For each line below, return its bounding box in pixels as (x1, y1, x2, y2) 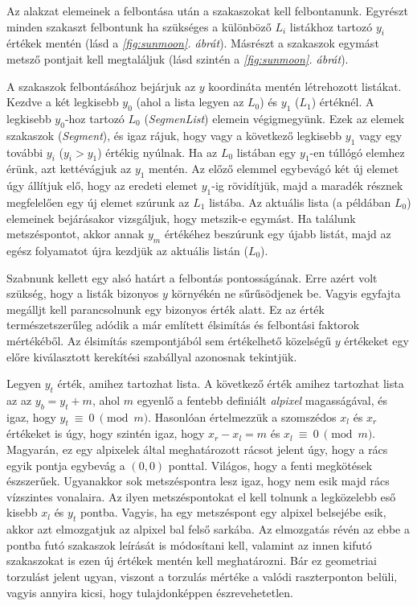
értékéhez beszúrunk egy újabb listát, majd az (164, 225, 391, 242)
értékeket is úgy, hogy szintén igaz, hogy (6, 425, 205, 442)
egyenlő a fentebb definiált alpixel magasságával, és (137, 391, 387, 408)
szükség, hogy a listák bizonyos (6, 285, 159, 302)
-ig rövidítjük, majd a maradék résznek (211, 177, 403, 194)
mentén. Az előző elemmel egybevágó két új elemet (149, 160, 399, 177)
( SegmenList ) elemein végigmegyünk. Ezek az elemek (144, 109, 405, 126)
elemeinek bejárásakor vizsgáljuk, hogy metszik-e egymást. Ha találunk (6, 209, 356, 226)
